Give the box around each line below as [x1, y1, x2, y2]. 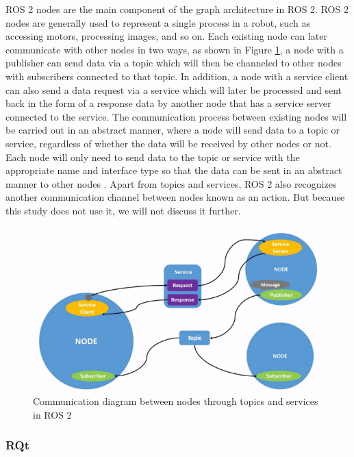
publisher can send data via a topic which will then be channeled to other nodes [5, 55, 342, 70]
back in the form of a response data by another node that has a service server [5, 96, 331, 110]
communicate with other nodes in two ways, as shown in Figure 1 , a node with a [5, 42, 344, 56]
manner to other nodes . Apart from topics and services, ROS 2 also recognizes [5, 176, 337, 190]
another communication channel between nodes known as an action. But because [5, 190, 345, 204]
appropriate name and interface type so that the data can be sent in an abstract [5, 163, 342, 177]
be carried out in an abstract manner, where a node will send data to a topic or [5, 123, 340, 137]
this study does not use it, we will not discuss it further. [5, 203, 241, 217]
